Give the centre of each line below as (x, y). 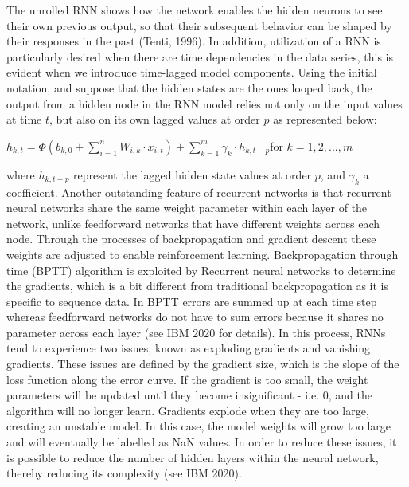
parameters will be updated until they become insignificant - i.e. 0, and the (189, 395)
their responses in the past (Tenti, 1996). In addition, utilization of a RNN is (194, 41)
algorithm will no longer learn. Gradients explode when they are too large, (188, 410)
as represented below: (325, 119)
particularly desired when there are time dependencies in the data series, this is (200, 56)
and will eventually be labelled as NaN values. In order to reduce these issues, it (202, 442)
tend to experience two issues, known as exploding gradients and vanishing (189, 348)
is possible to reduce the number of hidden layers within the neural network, (193, 457)
